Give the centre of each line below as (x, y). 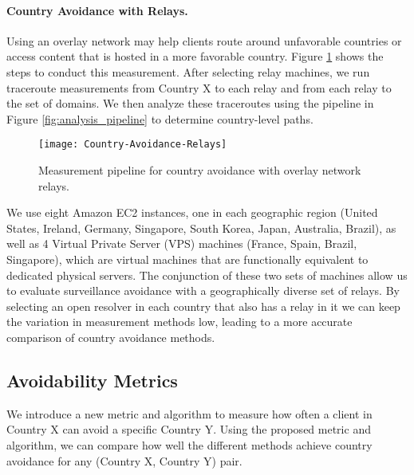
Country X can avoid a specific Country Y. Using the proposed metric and (189, 429)
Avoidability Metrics (92, 380)
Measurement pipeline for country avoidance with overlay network (200, 170)
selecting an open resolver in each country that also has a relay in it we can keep (203, 306)
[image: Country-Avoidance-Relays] (133, 145)
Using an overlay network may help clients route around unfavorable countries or (204, 40)
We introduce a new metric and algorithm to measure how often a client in (189, 413)
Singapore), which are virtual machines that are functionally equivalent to (187, 259)
